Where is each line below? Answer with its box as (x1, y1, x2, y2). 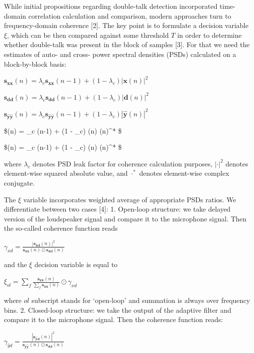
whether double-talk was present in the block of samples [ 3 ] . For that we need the (4, 39, 250, 50)
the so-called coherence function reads (4, 223, 118, 233)
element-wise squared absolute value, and (4, 168, 128, 178)
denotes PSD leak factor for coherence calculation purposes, (32, 158, 213, 168)
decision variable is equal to (34, 259, 118, 270)
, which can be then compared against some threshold (7, 29, 169, 40)
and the (4, 259, 27, 270)
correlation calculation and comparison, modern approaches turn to (28, 10, 231, 21)
